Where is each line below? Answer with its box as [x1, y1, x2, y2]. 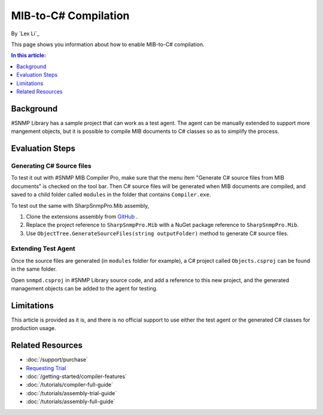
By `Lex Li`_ [11, 30, 40, 37]
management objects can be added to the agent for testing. [11, 285, 158, 292]
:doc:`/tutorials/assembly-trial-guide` [26, 389, 117, 396]
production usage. [11, 325, 56, 332]
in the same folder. [11, 265, 57, 272]
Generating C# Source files [11, 162, 92, 170]
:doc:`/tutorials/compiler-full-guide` [26, 381, 114, 389]
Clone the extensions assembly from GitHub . [26, 213, 138, 220]
